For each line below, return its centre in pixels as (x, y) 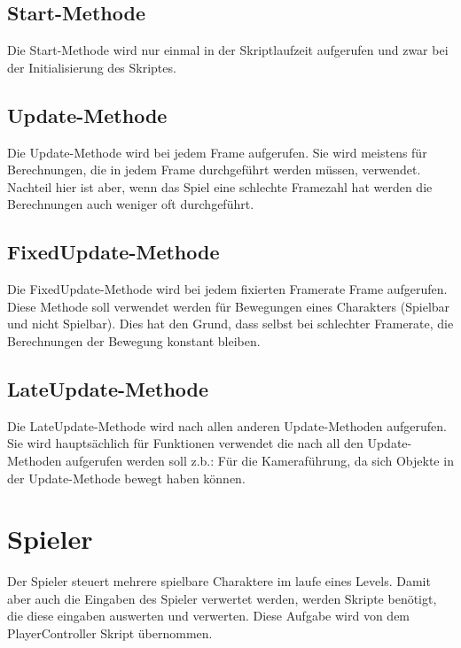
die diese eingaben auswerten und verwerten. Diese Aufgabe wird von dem (209, 616)
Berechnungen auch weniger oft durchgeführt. (131, 204)
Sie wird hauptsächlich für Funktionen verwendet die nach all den (185, 443)
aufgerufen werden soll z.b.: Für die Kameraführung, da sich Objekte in (260, 460)
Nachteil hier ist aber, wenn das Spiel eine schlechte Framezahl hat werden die (220, 186)
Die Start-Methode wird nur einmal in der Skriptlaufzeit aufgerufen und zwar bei (228, 50)
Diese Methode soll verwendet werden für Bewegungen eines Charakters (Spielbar (229, 306)
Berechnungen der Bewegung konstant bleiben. (134, 340)
